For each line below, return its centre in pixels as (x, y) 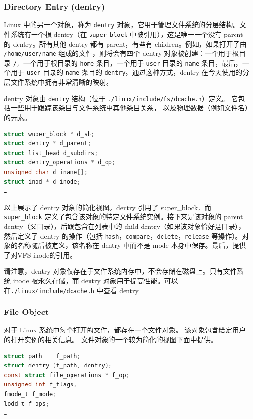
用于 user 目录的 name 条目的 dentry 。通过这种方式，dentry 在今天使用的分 (130, 72)
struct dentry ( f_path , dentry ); (58, 366)
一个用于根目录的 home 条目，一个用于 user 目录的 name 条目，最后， (133, 62)
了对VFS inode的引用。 (40, 254)
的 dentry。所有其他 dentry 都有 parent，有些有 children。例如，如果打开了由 (125, 44)
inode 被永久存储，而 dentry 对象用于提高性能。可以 (95, 280)
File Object (27, 312)
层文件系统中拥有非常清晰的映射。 (58, 82)
